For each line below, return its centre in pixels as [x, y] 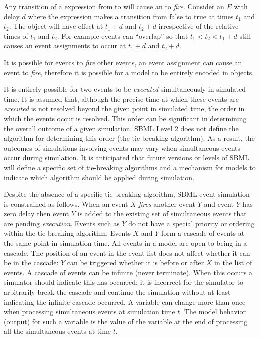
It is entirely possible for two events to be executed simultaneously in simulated [125, 89]
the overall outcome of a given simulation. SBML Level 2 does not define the [121, 128]
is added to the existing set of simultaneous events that [162, 214]
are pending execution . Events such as [62, 223]
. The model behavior [213, 312]
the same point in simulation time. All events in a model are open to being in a [126, 243]
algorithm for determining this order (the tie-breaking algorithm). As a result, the [129, 138]
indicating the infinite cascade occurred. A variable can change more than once [125, 302]
